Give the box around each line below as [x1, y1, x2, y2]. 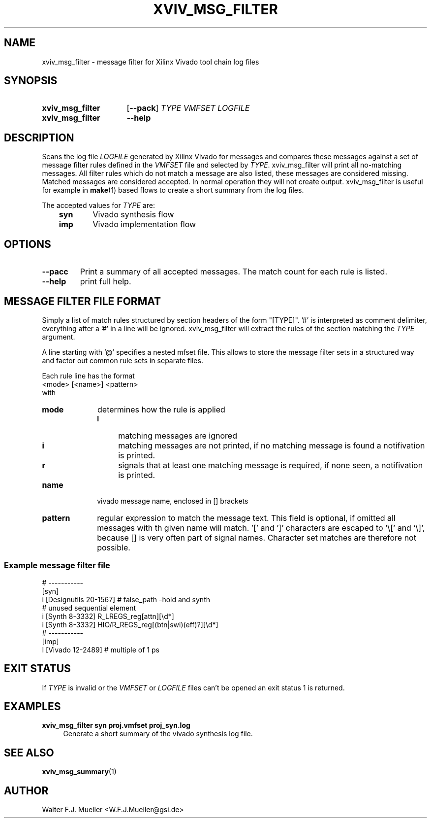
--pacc [42, 267, 68, 277]
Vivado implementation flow [92, 219, 196, 230]
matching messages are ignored [118, 430, 237, 441]
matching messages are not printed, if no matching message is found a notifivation [118, 440, 425, 450]
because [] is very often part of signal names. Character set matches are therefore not [97, 532, 416, 543]
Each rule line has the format [42, 371, 135, 380]
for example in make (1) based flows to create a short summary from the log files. [42, 186, 304, 195]
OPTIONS [4, 238, 51, 250]
